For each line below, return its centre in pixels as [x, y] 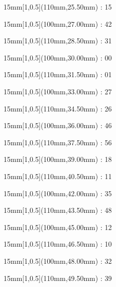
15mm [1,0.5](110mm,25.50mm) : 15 [58, 7]
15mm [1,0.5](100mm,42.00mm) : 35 [58, 193]
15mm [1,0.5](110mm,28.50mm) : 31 [58, 41]
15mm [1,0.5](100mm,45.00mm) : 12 [58, 227]
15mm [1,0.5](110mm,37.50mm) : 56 [58, 142]
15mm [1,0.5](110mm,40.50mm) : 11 [58, 176]
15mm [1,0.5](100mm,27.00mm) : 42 [58, 23]
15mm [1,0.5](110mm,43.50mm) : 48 [58, 210]
